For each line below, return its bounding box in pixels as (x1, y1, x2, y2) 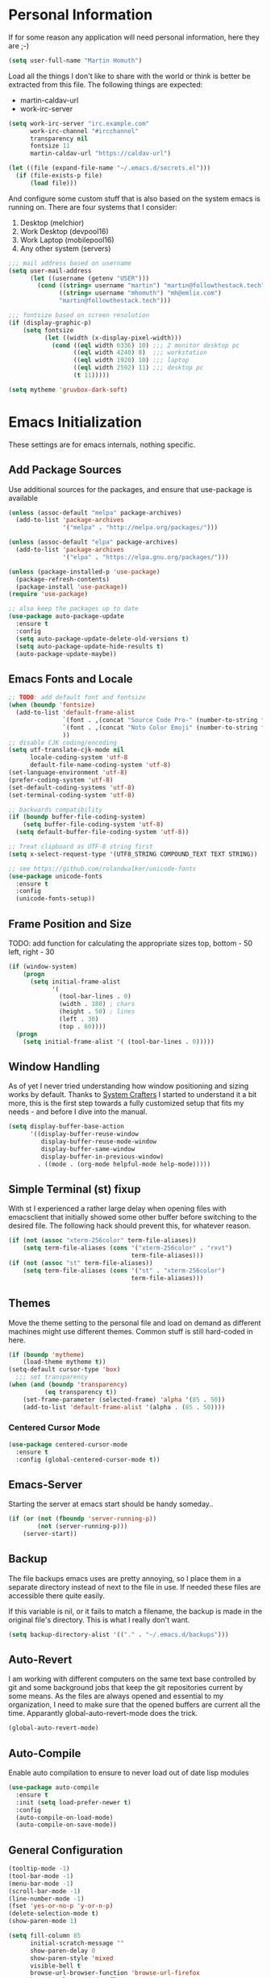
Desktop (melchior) (19, 218, 85, 227)
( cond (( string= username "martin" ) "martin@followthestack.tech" (37, 282, 265, 290)
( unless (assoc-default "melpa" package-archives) (8, 508, 182, 517)
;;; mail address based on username (8, 259, 131, 267)
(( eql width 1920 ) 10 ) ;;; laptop (73, 357, 190, 365)
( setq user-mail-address (8, 266, 92, 275)
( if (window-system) (8, 962, 78, 970)
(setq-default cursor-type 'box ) (8, 1366, 121, 1374)
